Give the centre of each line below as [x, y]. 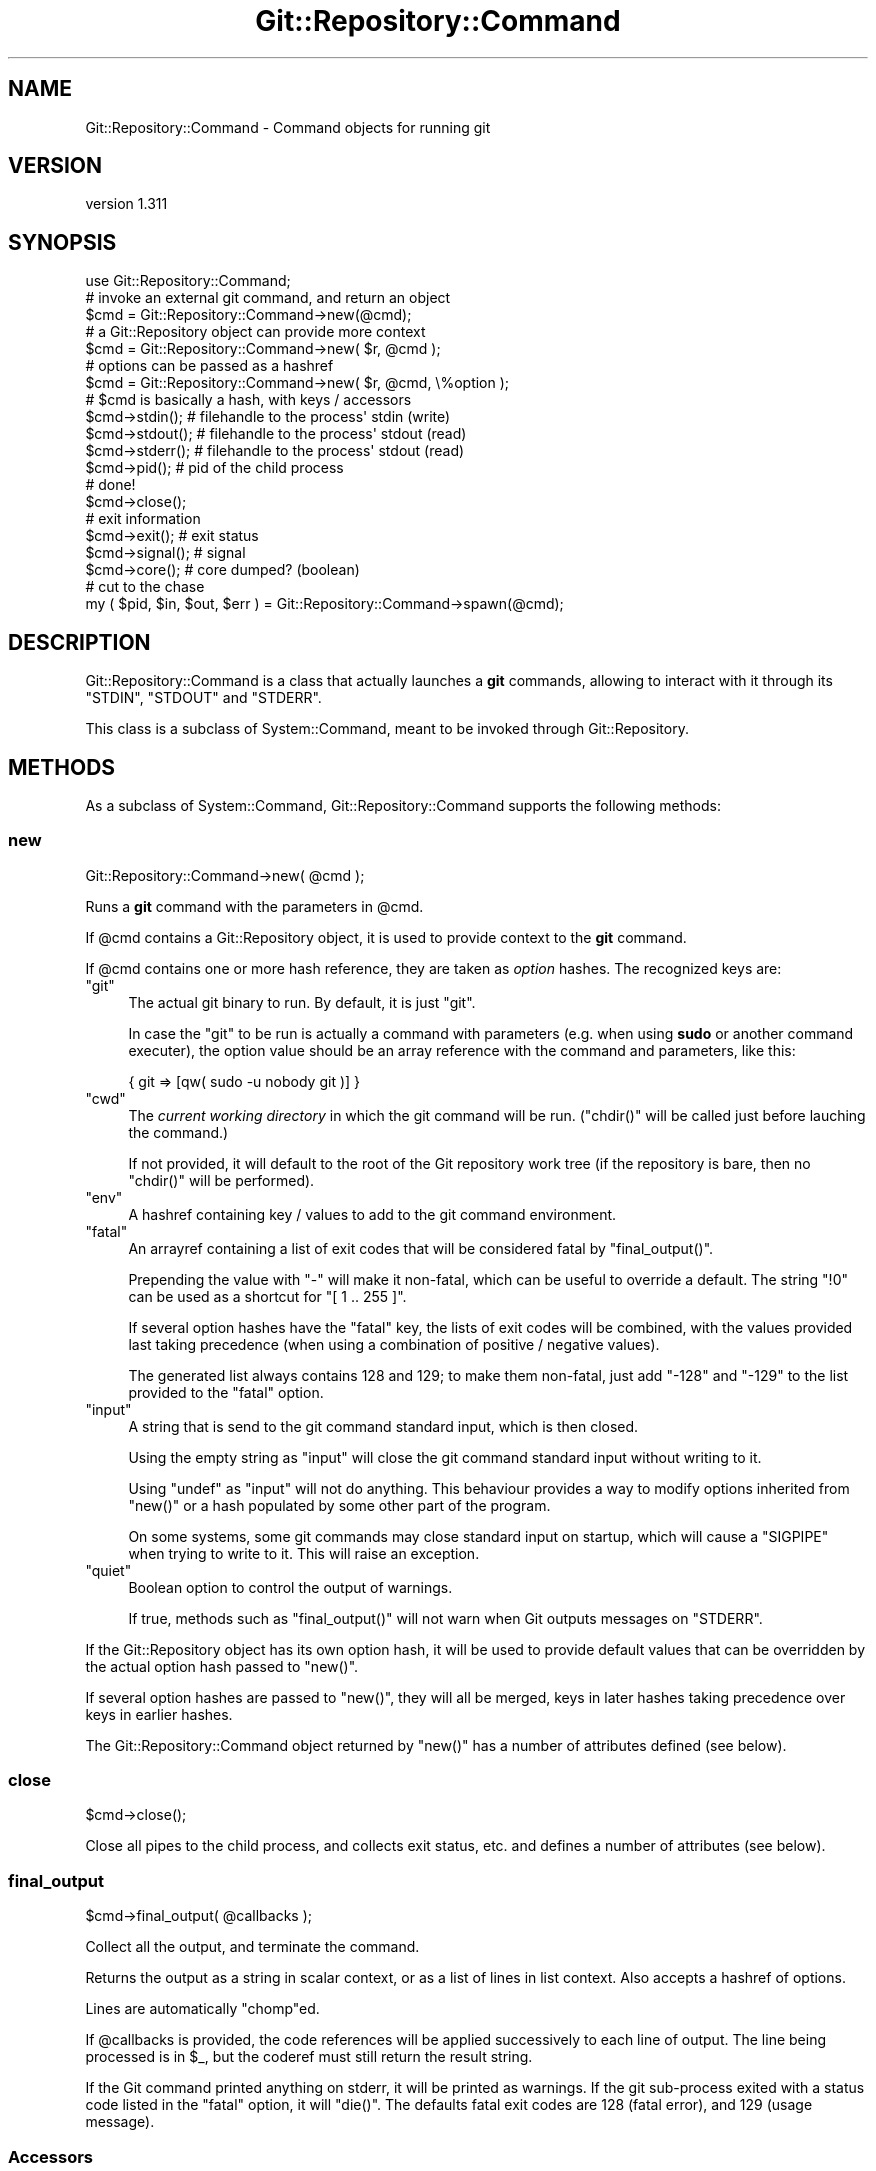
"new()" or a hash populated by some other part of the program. [339, 1505]
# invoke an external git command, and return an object [268, 298]
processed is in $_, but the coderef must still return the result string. [309, 2057]
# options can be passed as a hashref [209, 366]
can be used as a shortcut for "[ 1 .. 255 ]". [267, 1296]
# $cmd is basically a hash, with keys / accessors [248, 400]
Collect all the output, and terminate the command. [252, 1947]
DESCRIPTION [79, 642]
